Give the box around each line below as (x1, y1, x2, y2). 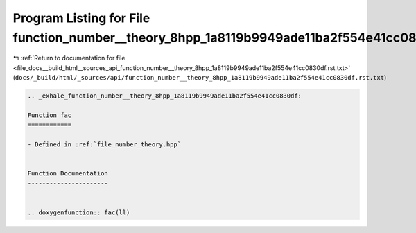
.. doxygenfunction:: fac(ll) (27, 208, 130, 216)
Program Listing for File (12, 10, 150, 26)
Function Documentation (27, 170, 109, 178)
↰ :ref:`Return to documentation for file (12, 54, 125, 62)
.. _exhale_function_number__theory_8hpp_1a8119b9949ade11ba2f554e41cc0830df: (27, 92, 302, 100)
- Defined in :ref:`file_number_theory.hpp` (27, 141, 182, 148)
